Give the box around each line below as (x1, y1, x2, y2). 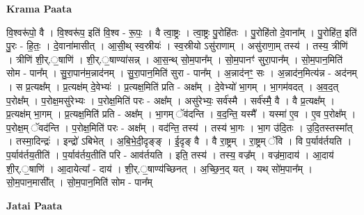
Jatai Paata (6, 198, 63, 212)
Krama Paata (6, 1, 72, 15)
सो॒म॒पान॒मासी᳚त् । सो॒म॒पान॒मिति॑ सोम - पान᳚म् (6, 175, 152, 189)
